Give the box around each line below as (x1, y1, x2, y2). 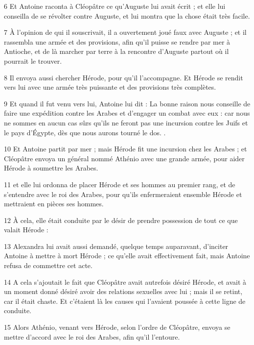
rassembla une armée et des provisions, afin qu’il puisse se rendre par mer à (4, 36, 231, 47)
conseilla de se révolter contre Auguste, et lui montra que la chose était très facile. (4, 10, 250, 21)
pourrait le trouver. (4, 55, 62, 66)
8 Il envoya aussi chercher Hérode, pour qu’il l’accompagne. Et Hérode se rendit (4, 72, 243, 82)
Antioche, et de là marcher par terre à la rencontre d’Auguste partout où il (4, 46, 229, 56)
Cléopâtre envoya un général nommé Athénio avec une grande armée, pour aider (4, 153, 245, 163)
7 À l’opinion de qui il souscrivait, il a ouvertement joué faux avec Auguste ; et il (4, 27, 247, 37)
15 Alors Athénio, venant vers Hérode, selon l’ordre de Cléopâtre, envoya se (4, 322, 231, 332)
